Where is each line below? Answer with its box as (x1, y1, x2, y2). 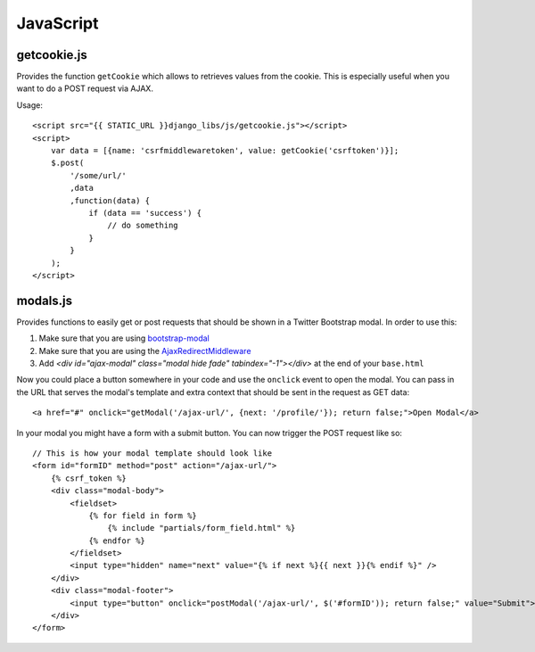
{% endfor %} (88, 535, 146, 546)
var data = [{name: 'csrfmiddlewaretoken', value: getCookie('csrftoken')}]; (50, 145, 399, 156)
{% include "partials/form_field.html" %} (107, 523, 296, 533)
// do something (107, 220, 178, 231)
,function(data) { (70, 195, 151, 205)
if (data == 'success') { (88, 208, 202, 218)
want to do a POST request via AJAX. (16, 83, 153, 94)
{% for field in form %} (88, 510, 198, 521)
